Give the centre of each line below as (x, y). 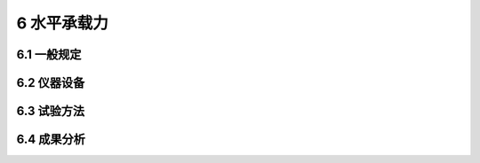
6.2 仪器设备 (51, 83)
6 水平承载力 (62, 23)
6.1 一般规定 (49, 54)
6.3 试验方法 (51, 111)
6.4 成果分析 (51, 140)
